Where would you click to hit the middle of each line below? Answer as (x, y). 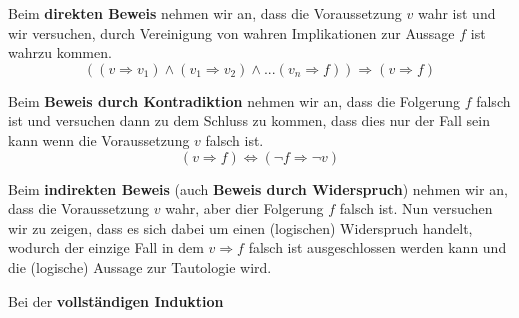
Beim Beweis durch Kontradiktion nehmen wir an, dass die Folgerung (234, 100)
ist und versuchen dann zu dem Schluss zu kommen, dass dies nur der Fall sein (249, 120)
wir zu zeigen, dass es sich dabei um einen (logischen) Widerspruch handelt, (240, 227)
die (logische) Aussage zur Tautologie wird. (140, 266)
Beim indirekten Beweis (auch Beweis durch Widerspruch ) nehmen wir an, (258, 188)
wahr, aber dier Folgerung (244, 208)
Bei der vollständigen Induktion (116, 300)
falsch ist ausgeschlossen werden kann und (377, 247)
